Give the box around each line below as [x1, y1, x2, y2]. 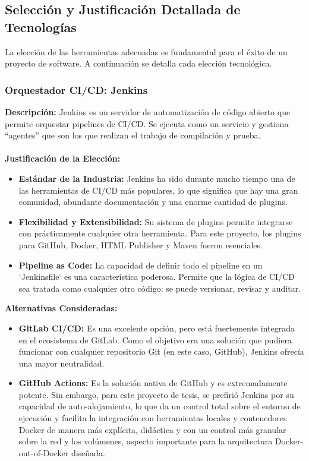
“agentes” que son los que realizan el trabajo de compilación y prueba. [5, 129, 261, 141]
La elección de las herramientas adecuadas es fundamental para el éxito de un [5, 45, 288, 58]
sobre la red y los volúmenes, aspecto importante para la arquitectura [18, 435, 273, 447]
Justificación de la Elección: [5, 152, 121, 165]
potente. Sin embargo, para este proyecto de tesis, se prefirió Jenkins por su [18, 388, 294, 400]
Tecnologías [5, 17, 77, 36]
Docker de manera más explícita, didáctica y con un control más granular [18, 423, 286, 435]
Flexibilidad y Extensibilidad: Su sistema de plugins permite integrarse [18, 215, 293, 228]
